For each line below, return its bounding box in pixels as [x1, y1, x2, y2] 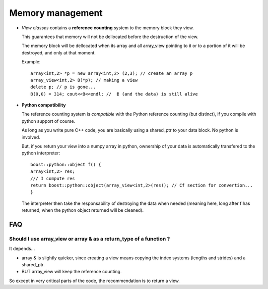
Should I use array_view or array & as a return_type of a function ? [9, 235, 170, 242]
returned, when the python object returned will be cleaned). [21, 207, 144, 213]
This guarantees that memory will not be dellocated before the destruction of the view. [21, 34, 199, 40]
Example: [21, 59, 41, 65]
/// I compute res [30, 176, 75, 181]
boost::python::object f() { [30, 161, 101, 167]
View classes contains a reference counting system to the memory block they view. [21, 25, 194, 31]
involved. [21, 134, 41, 140]
